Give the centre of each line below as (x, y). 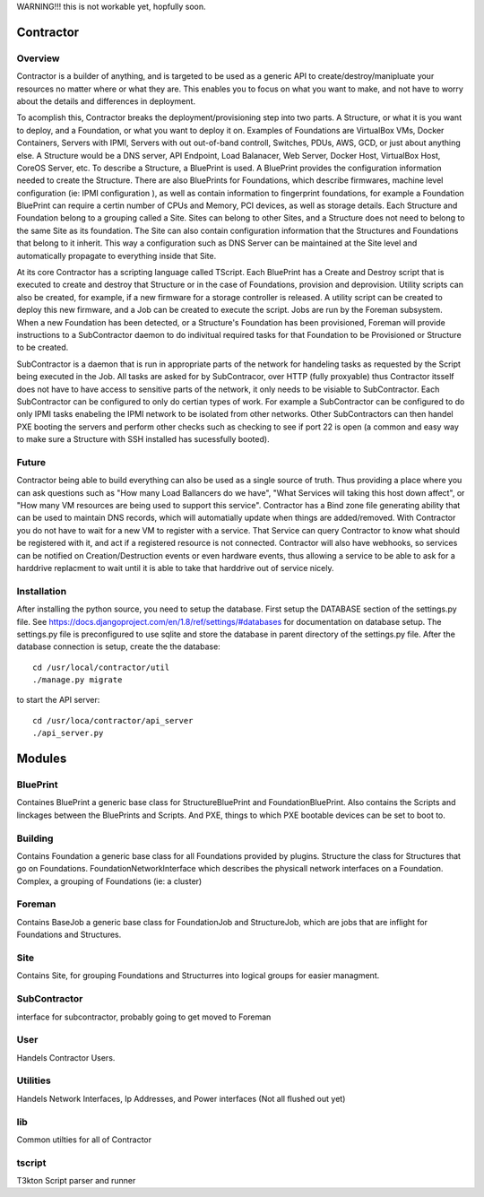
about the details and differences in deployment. (106, 101)
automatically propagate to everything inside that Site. (117, 256)
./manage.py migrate (78, 680)
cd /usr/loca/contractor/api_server (113, 720)
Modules (42, 759)
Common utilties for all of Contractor (84, 1140)
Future (31, 462)
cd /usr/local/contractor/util (101, 667)
